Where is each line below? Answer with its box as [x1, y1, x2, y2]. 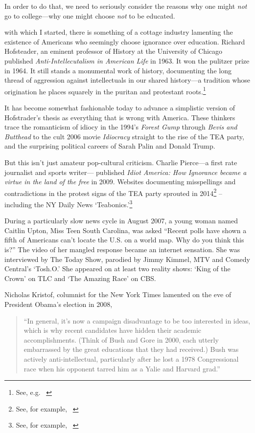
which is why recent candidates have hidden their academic [23, 325, 202, 335]
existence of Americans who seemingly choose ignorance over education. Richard [4, 36, 245, 46]
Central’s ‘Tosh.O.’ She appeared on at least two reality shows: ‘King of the [4, 263, 231, 274]
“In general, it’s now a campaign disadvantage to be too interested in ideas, [23, 315, 251, 325]
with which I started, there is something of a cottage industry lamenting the [4, 27, 233, 37]
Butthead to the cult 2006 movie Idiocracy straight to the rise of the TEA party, [4, 131, 244, 141]
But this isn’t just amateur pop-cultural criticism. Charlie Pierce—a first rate [4, 157, 237, 167]
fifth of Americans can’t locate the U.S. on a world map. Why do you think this [4, 235, 244, 245]
